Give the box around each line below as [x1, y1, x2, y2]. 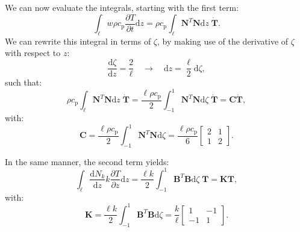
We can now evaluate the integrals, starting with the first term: [5, 1, 239, 13]
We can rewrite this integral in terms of [5, 34, 151, 47]
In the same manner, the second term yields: [5, 155, 169, 168]
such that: [5, 76, 42, 89]
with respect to [5, 46, 61, 59]
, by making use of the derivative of [157, 34, 289, 47]
